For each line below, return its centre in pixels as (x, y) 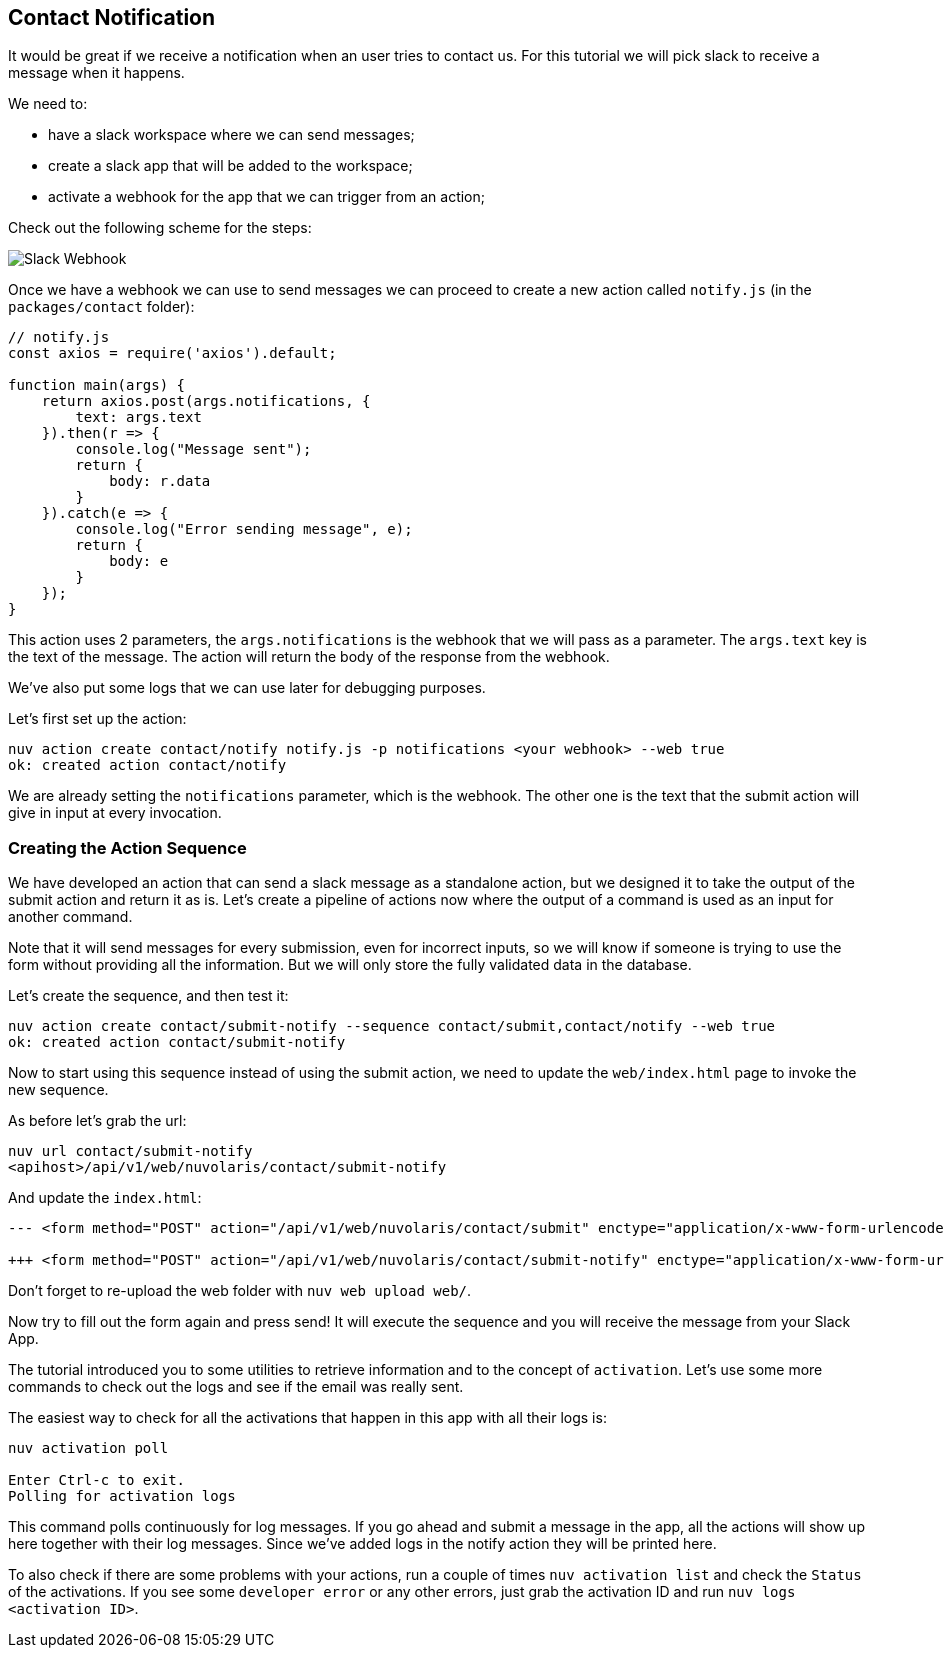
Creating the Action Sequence (127, 847)
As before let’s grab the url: (97, 1121)
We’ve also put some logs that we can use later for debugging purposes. (247, 688)
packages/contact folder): (101, 307)
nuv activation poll (88, 1448)
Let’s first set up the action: (97, 719)
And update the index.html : (105, 1198)
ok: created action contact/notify (147, 765)
